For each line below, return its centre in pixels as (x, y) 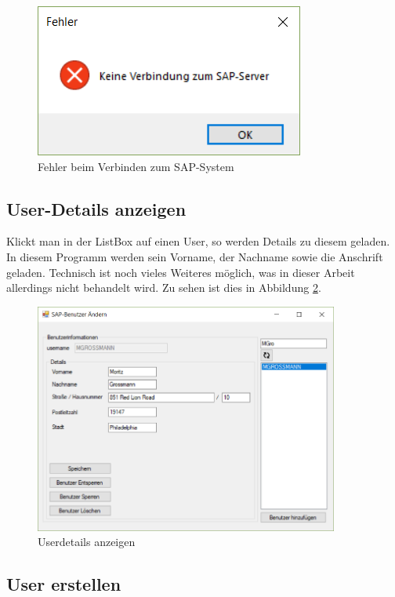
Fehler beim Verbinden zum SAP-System (136, 166)
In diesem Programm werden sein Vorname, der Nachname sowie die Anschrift (195, 256)
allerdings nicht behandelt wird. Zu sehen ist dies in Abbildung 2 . (164, 288)
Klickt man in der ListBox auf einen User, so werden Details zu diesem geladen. (198, 241)
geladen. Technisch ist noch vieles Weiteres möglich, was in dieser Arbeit (181, 272)
